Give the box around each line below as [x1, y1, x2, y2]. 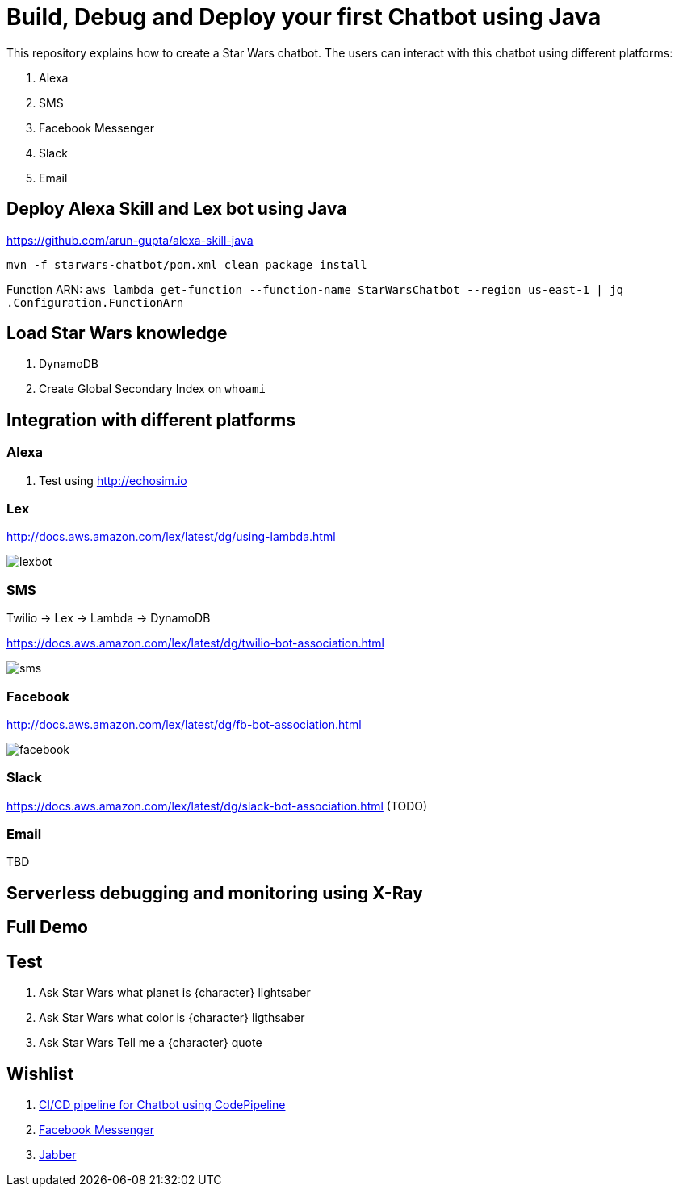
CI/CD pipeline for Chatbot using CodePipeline [39, 1097, 286, 1111]
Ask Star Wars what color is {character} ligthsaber [39, 1011, 305, 1025]
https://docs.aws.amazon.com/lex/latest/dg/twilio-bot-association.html [6, 636, 384, 651]
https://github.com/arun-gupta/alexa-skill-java [6, 232, 254, 247]
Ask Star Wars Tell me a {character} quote [39, 1036, 262, 1050]
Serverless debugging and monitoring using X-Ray [6, 882, 423, 903]
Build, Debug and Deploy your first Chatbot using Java [6, 3, 601, 31]
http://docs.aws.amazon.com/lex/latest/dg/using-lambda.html [6, 530, 336, 544]
